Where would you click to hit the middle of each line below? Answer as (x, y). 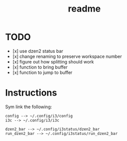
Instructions (31, 93)
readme (84, 9)
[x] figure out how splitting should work (53, 61)
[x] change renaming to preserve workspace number (67, 56)
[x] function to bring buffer (40, 67)
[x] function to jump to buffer (42, 72)
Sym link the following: (29, 107)
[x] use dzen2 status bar (38, 51)
